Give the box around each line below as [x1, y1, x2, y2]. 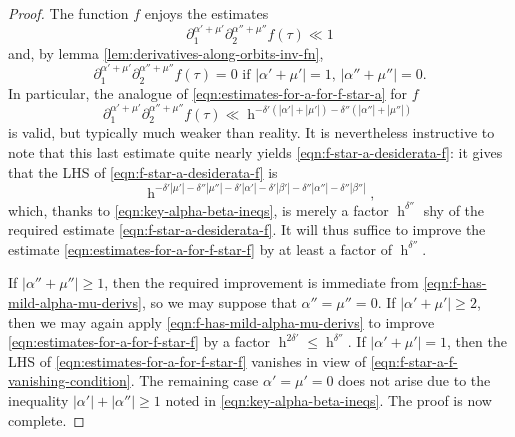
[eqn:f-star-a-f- [370, 350, 458, 371]
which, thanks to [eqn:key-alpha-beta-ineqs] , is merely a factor [8, 199, 389, 220]
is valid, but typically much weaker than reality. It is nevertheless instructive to [8, 122, 495, 143]
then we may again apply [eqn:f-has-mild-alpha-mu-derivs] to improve [8, 311, 435, 332]
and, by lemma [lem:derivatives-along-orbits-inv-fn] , [8, 42, 324, 63]
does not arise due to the [338, 370, 491, 391]
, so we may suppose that [141, 292, 297, 313]
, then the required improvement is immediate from [104, 272, 419, 293]
